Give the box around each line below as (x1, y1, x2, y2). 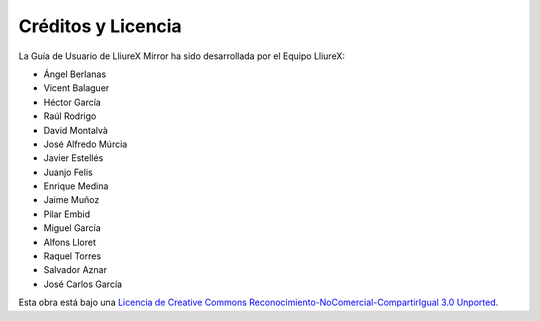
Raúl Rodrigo (43, 110, 97, 122)
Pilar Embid (43, 208, 91, 220)
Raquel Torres (43, 250, 102, 262)
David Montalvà (43, 124, 109, 136)
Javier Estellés (43, 152, 104, 164)
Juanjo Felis (43, 166, 94, 178)
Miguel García (43, 222, 101, 234)
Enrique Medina (43, 180, 109, 192)
